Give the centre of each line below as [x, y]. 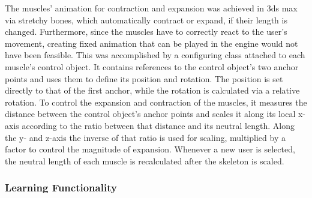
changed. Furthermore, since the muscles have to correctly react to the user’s [146, 31]
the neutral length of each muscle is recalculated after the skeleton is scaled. [145, 160]
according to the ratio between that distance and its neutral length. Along [158, 125]
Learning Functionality [61, 187]
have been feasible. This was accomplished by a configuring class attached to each [155, 55]
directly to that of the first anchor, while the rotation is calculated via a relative [152, 90]
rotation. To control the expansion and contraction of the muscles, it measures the [156, 102]
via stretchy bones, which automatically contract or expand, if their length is [146, 19]
